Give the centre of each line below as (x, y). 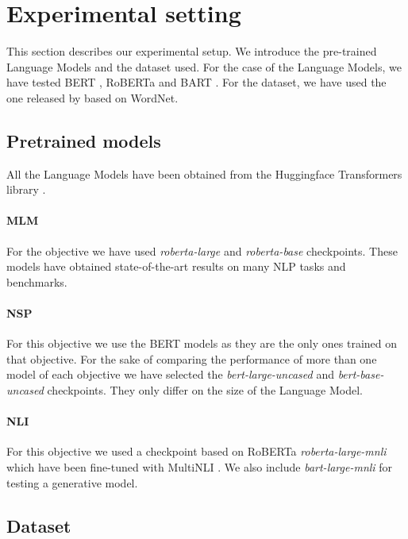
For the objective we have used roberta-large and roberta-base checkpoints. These (202, 250)
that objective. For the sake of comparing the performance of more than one (192, 358)
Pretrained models (84, 140)
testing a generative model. (72, 482)
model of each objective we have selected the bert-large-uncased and (170, 374)
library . (26, 189)
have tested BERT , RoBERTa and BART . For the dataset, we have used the (196, 82)
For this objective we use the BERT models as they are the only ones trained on (202, 343)
